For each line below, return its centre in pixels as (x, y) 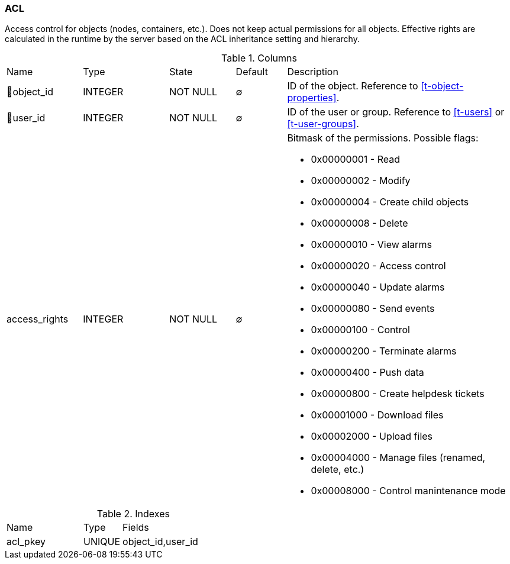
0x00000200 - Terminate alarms (384, 351)
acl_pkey (26, 542)
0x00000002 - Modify (361, 181)
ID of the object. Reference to (353, 86)
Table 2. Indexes (133, 514)
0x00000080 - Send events (373, 309)
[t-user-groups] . (323, 124)
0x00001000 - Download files (377, 415)
